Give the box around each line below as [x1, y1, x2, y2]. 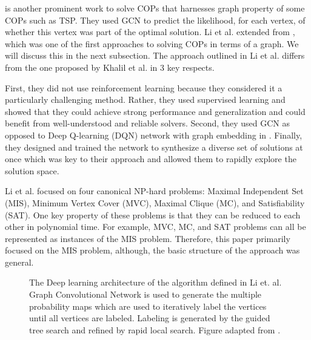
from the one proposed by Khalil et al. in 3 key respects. [5, 60, 215, 73]
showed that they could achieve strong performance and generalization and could [5, 105, 306, 117]
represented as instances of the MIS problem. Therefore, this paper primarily [5, 232, 290, 244]
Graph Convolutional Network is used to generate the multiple [29, 288, 262, 301]
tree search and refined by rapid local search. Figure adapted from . [29, 323, 281, 336]
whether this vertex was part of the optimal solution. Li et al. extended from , [5, 25, 295, 38]
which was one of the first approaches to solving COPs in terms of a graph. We [5, 37, 299, 50]
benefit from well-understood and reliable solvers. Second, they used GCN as [5, 117, 290, 129]
